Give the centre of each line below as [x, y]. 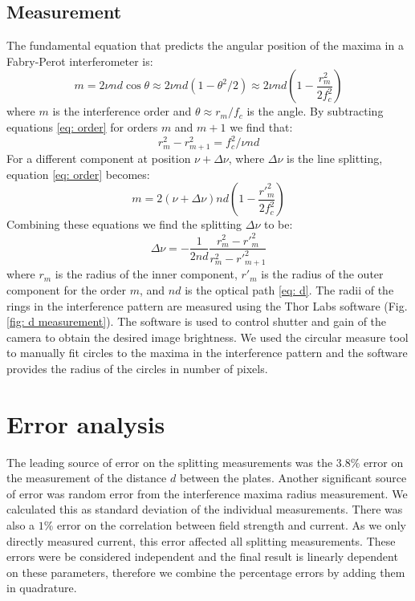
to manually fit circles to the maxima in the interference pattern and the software [207, 353]
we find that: [261, 126]
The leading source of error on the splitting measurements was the [170, 462]
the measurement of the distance [87, 478]
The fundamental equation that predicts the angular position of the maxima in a [205, 45]
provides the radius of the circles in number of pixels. [137, 368]
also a [21, 525]
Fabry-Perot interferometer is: [80, 61]
